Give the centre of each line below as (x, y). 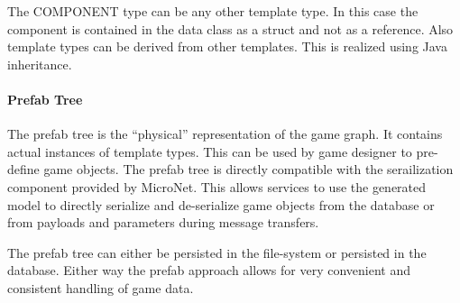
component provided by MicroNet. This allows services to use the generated (217, 186)
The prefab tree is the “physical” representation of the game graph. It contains (225, 134)
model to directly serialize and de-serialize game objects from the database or (221, 204)
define (23, 169)
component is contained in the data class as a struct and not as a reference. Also (230, 28)
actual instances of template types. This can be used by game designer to (210, 151)
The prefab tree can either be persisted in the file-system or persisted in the (217, 252)
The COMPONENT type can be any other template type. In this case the (213, 11)
